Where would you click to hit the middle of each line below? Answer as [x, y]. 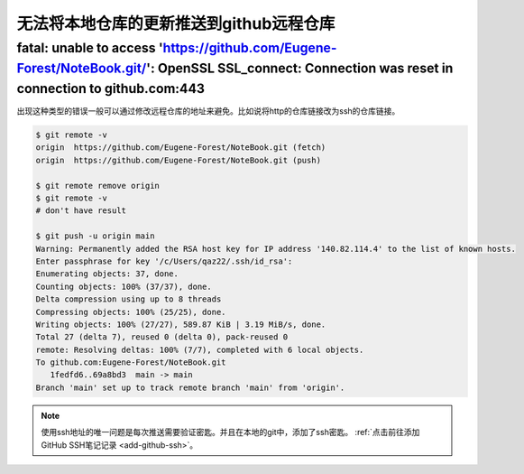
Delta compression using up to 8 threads [129, 299]
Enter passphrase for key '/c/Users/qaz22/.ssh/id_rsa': [164, 261]
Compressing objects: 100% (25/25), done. [131, 312]
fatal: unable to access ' [90, 48]
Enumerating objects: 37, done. [107, 274]
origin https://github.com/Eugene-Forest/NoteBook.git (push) [179, 160]
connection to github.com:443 [111, 88]
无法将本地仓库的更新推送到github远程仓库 [176, 23]
